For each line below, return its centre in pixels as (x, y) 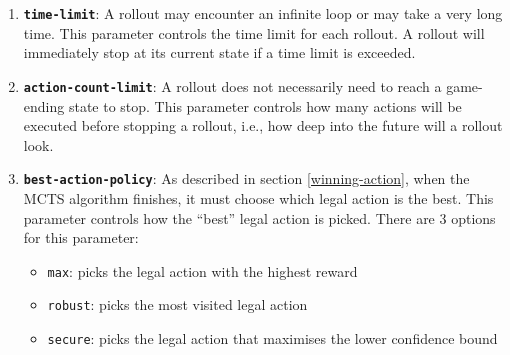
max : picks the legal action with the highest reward (202, 270)
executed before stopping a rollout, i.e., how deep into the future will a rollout (263, 125)
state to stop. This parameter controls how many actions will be (265, 105)
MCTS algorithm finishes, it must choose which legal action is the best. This (258, 197)
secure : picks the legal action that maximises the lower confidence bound (272, 338)
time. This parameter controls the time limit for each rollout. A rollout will (254, 32)
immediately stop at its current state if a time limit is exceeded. (219, 52)
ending (44, 105)
